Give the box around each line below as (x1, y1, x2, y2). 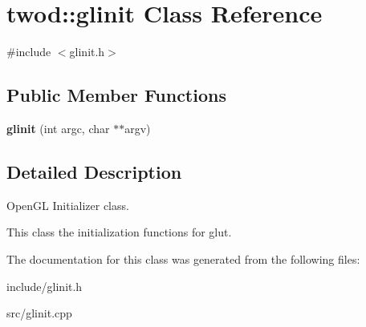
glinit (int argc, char (6, 119, 110, 136)
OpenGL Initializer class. (6, 196, 129, 213)
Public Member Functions (6, 83, 226, 107)
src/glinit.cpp (6, 305, 72, 321)
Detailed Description (6, 159, 182, 184)
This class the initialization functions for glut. (6, 224, 232, 240)
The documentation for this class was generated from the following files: (6, 250, 360, 267)
